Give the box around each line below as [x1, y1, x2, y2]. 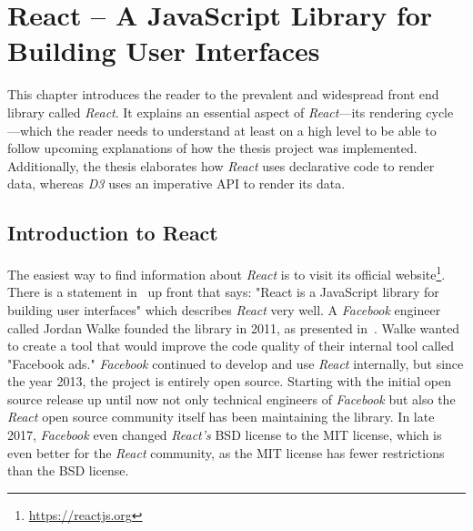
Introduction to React [7, 219, 218, 247]
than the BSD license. [7, 461, 129, 480]
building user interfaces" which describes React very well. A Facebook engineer [7, 300, 441, 319]
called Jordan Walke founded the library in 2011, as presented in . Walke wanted [7, 318, 460, 337]
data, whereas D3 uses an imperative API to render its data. [7, 174, 346, 193]
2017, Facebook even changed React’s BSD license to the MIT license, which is [7, 425, 442, 444]
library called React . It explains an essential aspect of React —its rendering [7, 102, 422, 121]
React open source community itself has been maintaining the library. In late [7, 407, 435, 426]
